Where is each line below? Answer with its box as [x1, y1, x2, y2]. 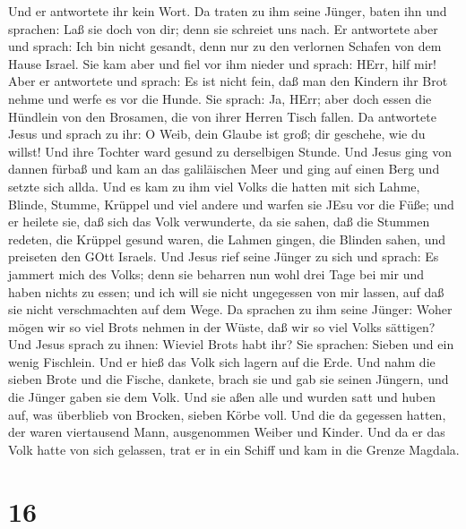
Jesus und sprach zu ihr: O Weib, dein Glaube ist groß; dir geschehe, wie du [8, 124, 426, 143]
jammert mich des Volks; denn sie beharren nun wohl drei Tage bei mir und [8, 264, 424, 283]
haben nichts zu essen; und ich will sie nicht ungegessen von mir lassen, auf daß [8, 282, 444, 301]
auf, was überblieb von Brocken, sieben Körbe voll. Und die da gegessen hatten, [8, 405, 446, 423]
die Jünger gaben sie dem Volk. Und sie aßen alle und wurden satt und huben [8, 388, 436, 406]
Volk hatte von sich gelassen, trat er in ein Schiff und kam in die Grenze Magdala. [8, 439, 460, 458]
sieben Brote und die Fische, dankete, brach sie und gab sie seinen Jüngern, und [8, 370, 449, 388]
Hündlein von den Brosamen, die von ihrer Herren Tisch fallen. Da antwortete [8, 107, 436, 125]
